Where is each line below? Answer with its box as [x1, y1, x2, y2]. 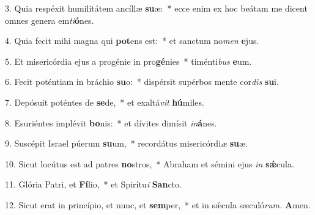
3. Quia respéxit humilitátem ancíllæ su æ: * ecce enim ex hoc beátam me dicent [5, 2, 308, 14]
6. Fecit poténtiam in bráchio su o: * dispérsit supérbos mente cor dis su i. [5, 75, 279, 88]
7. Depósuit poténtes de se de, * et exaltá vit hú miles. [5, 95, 204, 108]
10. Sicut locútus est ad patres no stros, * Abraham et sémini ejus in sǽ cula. [5, 157, 294, 170]
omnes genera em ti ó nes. [5, 13, 94, 26]
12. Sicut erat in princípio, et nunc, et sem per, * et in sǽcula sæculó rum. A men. [5, 198, 311, 211]
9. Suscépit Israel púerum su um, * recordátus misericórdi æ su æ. [5, 137, 248, 150]
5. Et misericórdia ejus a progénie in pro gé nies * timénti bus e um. [5, 54, 252, 67]
